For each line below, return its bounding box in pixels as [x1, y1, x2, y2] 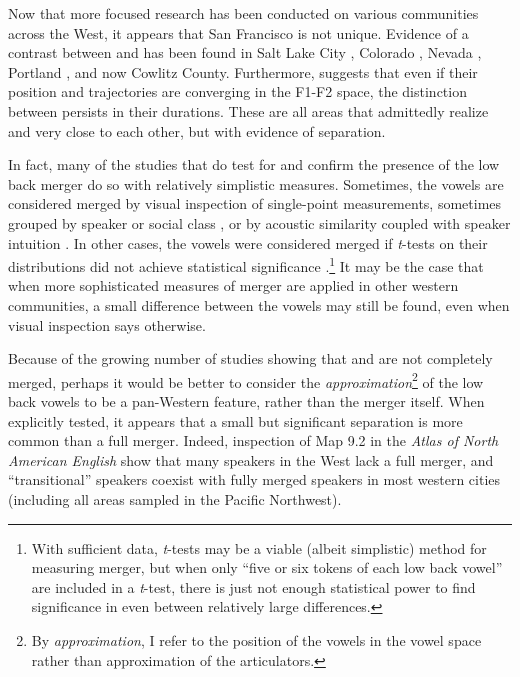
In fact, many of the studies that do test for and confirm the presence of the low [8, 154, 500, 175]
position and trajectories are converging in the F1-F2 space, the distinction [8, 81, 467, 102]
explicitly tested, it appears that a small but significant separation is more [8, 410, 463, 431]
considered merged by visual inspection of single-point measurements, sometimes [8, 193, 502, 214]
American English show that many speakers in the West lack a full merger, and [8, 449, 494, 470]
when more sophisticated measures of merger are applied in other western [8, 275, 459, 296]
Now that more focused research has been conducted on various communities [8, 3, 479, 23]
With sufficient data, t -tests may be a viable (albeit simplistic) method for [31, 537, 487, 558]
